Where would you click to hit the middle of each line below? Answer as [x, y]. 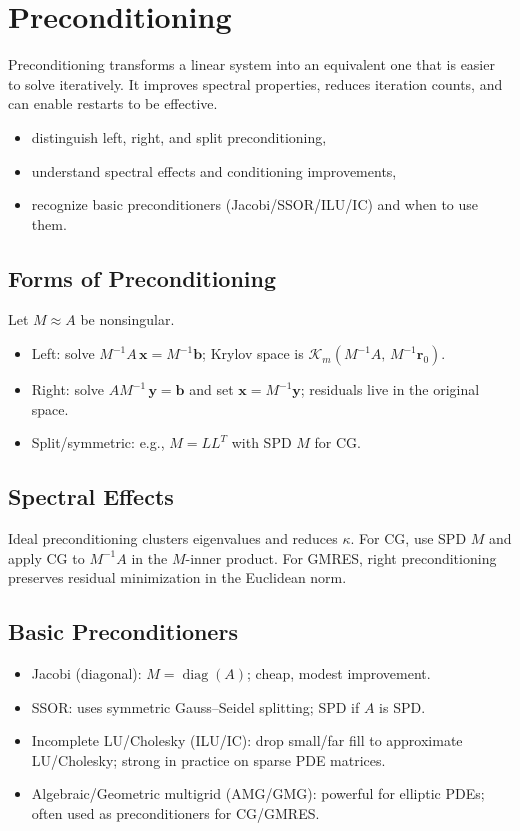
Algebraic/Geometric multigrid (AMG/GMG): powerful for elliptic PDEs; [258, 793]
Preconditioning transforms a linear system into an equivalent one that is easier [251, 64]
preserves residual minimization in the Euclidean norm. [177, 577]
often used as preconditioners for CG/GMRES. [175, 813]
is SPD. [402, 706]
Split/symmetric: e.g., [98, 442]
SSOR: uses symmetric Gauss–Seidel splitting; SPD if [195, 706]
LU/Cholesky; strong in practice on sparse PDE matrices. [208, 759]
